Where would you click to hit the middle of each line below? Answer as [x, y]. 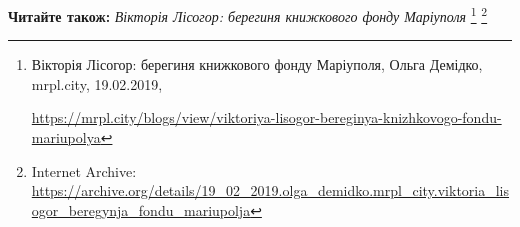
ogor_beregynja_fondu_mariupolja [141, 209]
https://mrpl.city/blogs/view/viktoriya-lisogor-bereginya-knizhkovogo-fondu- [266, 117]
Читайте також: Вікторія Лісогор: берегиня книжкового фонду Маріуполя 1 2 [248, 14]
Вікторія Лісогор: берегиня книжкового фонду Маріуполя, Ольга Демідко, [257, 64]
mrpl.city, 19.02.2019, [97, 83]
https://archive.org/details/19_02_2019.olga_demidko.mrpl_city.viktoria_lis [270, 190]
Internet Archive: [84, 170]
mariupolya [66, 137]
